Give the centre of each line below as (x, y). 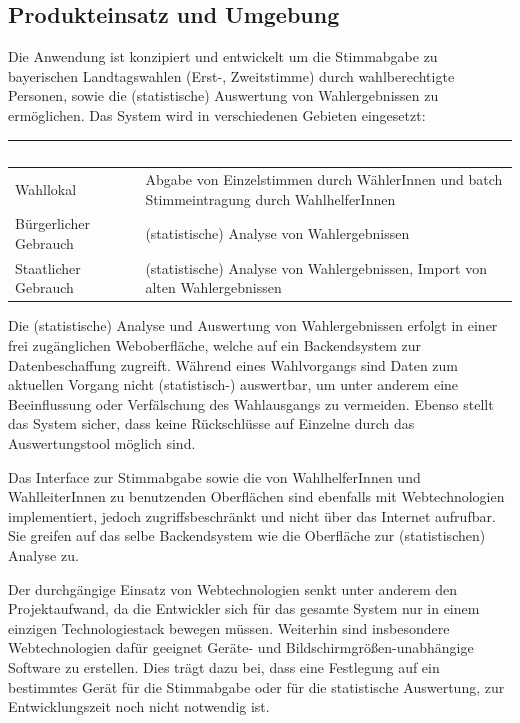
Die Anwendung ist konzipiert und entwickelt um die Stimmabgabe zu (223, 56)
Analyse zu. (43, 555)
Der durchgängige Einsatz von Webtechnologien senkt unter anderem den (233, 588)
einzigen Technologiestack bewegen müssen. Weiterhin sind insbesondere (229, 627)
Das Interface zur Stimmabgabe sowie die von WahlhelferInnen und (214, 476)
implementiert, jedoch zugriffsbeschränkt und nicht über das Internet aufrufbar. (252, 515)
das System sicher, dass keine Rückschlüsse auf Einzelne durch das (211, 423)
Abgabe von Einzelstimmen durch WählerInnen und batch (324, 178)
